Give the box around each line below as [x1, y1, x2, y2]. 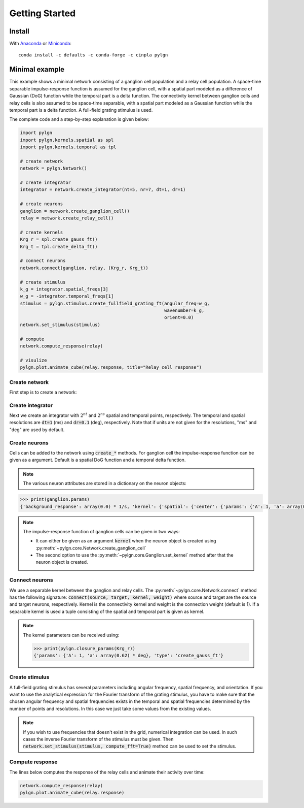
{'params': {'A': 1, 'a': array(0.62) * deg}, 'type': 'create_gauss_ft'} [33, 653, 224, 658]
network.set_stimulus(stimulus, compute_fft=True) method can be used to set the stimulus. [23, 743, 237, 749]
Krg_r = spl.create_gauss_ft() [20, 237, 98, 242]
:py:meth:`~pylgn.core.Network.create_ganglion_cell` [35, 545, 146, 551]
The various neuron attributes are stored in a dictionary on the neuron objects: [23, 480, 187, 487]
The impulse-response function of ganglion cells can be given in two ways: [23, 528, 180, 534]
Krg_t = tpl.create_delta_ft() [20, 244, 98, 249]
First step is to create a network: [9, 389, 77, 395]
